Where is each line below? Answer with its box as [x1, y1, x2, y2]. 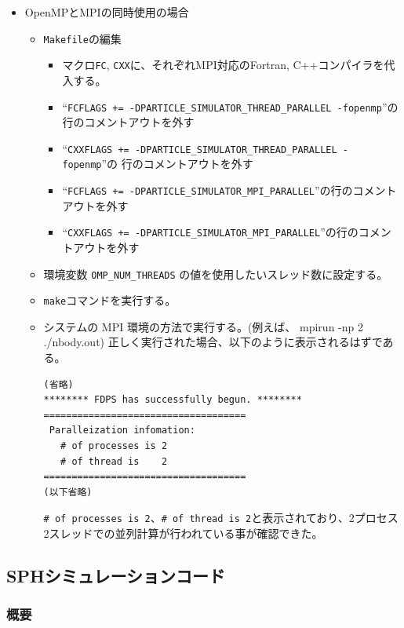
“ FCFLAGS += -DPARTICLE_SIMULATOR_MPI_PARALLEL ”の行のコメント [62, 182, 397, 199]
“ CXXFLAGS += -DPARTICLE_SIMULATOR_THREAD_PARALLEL [62, 140, 337, 156]
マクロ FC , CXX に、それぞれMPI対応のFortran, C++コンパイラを [62, 57, 384, 73]
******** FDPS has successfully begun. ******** [43, 394, 302, 406]
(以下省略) [43, 486, 93, 498]
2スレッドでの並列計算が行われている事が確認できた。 [43, 525, 323, 542]
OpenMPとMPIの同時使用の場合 [24, 4, 189, 20]
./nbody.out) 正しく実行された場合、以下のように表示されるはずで [43, 334, 383, 350]
